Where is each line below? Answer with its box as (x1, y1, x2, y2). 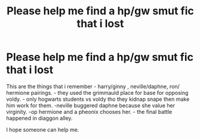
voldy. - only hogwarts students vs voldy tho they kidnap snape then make (6, 95, 190, 103)
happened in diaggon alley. (6, 115, 73, 122)
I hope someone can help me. (6, 126, 79, 133)
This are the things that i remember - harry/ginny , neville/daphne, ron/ (6, 82, 180, 90)
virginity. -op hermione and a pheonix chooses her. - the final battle (6, 108, 173, 115)
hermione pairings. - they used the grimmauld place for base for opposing (6, 89, 189, 96)
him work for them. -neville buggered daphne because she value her (6, 101, 175, 109)
